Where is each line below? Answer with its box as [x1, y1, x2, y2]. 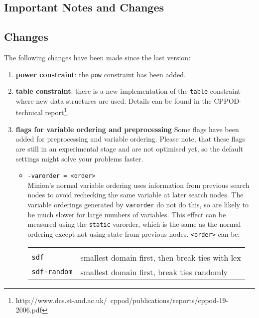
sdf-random [31, 268, 73, 276]
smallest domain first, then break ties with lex [80, 251, 241, 263]
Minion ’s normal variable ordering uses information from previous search [27, 179, 250, 190]
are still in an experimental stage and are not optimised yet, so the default [15, 143, 243, 154]
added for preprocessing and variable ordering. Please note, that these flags [15, 134, 245, 144]
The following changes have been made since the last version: [4, 52, 191, 62]
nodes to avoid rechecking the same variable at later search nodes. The [27, 189, 244, 200]
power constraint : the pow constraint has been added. [15, 69, 186, 79]
